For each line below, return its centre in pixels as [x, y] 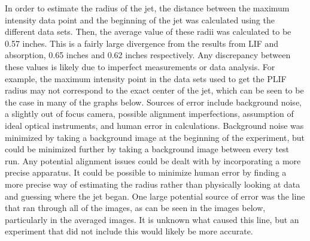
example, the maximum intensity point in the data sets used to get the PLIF [146, 78]
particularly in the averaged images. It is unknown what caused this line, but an [152, 219]
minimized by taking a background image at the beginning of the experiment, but [155, 137]
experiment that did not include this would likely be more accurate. [129, 231]
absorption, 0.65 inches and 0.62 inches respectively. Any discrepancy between [148, 55]
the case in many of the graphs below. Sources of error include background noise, [153, 102]
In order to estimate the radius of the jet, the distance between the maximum [147, 8]
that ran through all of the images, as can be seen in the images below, [135, 208]
